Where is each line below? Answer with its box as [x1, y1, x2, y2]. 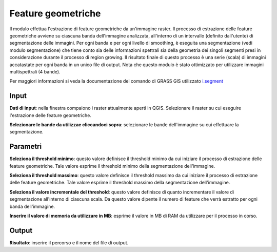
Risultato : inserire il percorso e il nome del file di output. [9, 239, 129, 246]
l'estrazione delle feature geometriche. [9, 112, 92, 118]
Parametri [9, 142, 42, 151]
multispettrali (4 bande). [9, 68, 61, 74]
